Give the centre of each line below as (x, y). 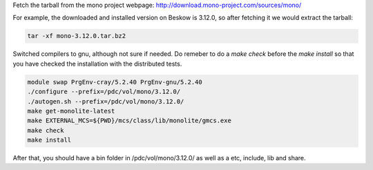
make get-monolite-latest (71, 111)
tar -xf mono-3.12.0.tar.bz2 (77, 36)
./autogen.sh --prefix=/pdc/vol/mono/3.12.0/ (106, 101)
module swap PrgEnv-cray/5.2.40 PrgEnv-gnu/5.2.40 (115, 82)
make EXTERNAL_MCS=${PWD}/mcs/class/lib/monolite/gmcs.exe (129, 121)
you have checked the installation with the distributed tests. (97, 64)
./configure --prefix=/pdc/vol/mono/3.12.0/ (104, 92)
